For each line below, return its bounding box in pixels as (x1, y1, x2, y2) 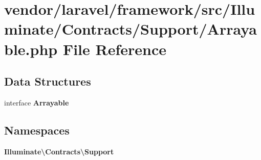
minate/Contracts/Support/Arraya (4, 18, 257, 39)
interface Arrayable (4, 97, 69, 108)
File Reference (62, 38, 167, 59)
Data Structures (4, 73, 91, 89)
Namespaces (4, 122, 70, 138)
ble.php (4, 38, 58, 59)
